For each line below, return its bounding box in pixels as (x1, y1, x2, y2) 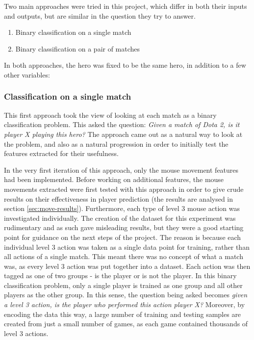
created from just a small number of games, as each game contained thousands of (4, 318, 248, 329)
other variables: (4, 69, 50, 79)
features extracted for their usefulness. (4, 148, 119, 158)
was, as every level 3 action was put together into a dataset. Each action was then (4, 261, 251, 271)
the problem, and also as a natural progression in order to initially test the (4, 138, 229, 149)
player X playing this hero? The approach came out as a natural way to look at (4, 129, 243, 139)
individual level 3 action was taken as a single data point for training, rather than (4, 241, 250, 252)
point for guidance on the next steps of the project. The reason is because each (4, 232, 241, 242)
